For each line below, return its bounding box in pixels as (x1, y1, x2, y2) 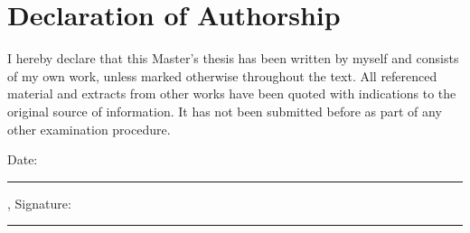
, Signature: (7, 193, 71, 212)
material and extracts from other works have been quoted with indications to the (7, 84, 456, 103)
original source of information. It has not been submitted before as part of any (7, 101, 442, 120)
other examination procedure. (7, 119, 171, 138)
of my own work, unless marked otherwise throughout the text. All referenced (7, 66, 437, 85)
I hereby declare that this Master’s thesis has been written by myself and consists (7, 49, 459, 68)
